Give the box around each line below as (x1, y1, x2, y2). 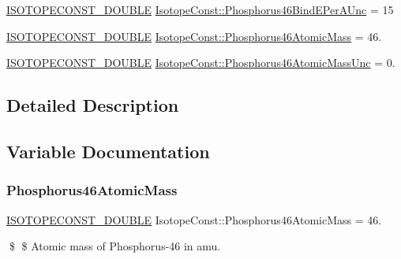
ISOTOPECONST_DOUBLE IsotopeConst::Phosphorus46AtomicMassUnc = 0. (6, 54, 395, 71)
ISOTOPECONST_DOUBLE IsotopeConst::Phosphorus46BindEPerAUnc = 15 (6, 2, 394, 17)
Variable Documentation (6, 139, 210, 163)
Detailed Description (6, 93, 179, 117)
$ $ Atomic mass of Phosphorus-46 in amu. (9, 238, 221, 254)
